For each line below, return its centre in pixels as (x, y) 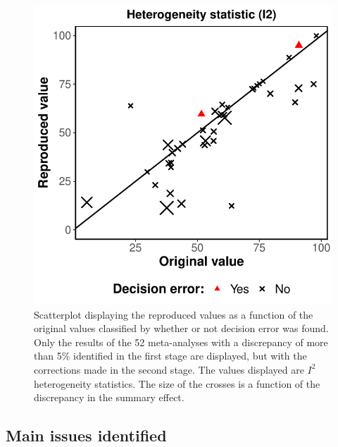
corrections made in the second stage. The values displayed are (169, 369)
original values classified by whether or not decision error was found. (181, 328)
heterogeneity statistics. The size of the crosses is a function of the (177, 383)
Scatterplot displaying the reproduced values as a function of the (174, 314)
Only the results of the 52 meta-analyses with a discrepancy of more (181, 342)
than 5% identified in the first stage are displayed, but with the (170, 356)
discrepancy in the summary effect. (109, 397)
